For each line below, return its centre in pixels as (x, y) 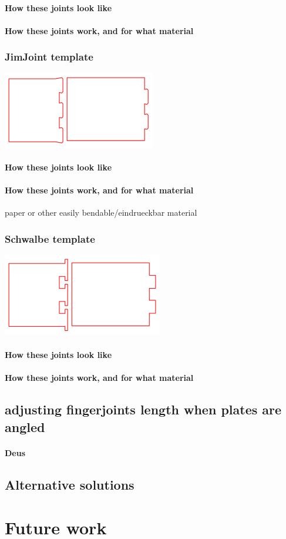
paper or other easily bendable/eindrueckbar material (101, 212)
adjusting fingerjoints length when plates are (143, 409)
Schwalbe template (50, 238)
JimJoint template (49, 57)
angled (25, 426)
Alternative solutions (70, 484)
